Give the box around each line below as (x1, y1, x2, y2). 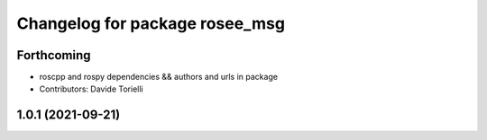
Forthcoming (16, 48, 91, 63)
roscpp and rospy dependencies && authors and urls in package (39, 72, 279, 83)
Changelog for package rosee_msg (16, 13, 286, 33)
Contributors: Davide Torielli (39, 83, 143, 94)
